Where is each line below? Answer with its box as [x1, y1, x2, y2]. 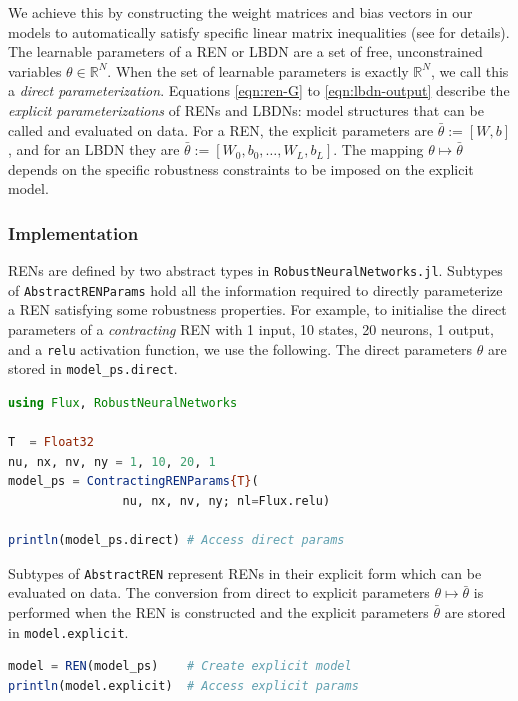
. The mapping [333, 139, 424, 160]
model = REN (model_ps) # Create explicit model [8, 659, 352, 674]
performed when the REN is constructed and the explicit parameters [8, 601, 429, 622]
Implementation [8, 220, 139, 245]
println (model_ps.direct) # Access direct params [8, 533, 345, 548]
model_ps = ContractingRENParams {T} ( [8, 474, 259, 489]
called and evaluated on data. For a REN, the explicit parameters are [8, 119, 434, 140]
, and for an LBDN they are [8, 139, 180, 160]
